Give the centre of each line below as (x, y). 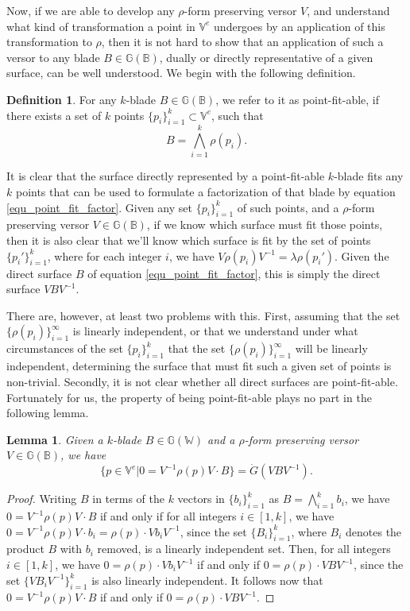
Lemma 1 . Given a (55, 439)
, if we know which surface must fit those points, (265, 224)
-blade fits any (369, 176)
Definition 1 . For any (62, 99)
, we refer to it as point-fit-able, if (298, 99)
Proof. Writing (42, 499)
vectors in (201, 499)
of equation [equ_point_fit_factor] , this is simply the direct (234, 273)
